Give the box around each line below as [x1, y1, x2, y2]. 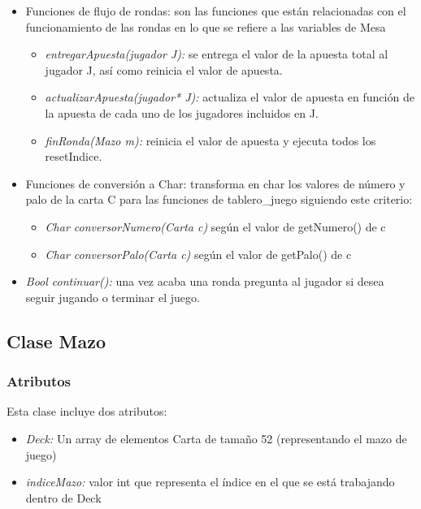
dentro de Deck [25, 489, 102, 506]
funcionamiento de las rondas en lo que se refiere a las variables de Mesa [25, 18, 386, 35]
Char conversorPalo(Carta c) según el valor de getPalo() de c [45, 245, 352, 262]
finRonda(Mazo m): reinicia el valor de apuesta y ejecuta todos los [45, 132, 376, 149]
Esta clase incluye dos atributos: [7, 403, 167, 420]
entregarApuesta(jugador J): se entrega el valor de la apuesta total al [45, 45, 388, 63]
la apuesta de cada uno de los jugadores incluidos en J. [45, 104, 319, 121]
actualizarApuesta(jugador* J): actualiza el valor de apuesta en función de [45, 88, 414, 106]
